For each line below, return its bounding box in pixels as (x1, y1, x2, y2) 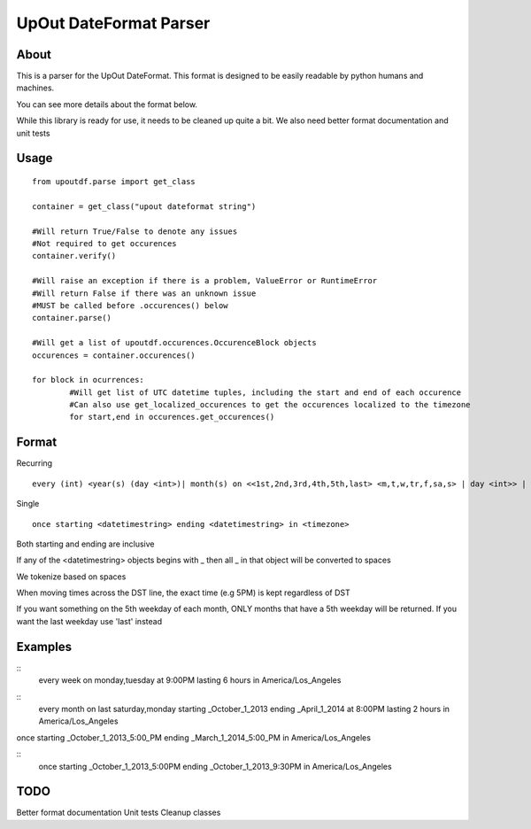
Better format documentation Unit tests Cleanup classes (16, 807, 221, 818)
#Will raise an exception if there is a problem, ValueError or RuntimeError (32, 275, 378, 286)
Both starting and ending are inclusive (16, 538, 155, 549)
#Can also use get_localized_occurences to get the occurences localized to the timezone (69, 399, 471, 410)
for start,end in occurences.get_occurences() (69, 412, 275, 422)
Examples (16, 639, 73, 655)
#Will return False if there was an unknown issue (32, 288, 257, 298)
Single (16, 499, 40, 509)
